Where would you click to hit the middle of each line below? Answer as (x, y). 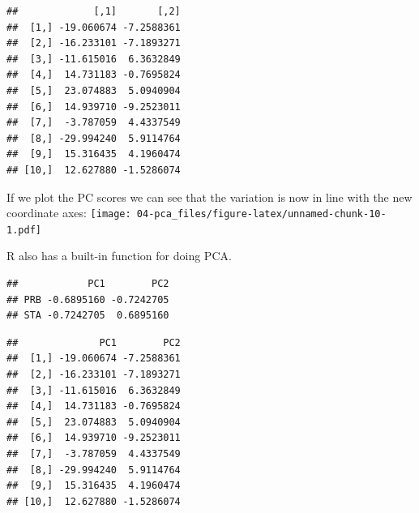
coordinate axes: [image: (69, 213)
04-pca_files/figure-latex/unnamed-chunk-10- (261, 214)
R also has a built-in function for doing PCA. (119, 256)
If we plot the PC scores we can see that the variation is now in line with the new (209, 197)
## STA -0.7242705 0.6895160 (88, 316)
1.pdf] (24, 230)
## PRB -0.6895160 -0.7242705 (88, 299)
